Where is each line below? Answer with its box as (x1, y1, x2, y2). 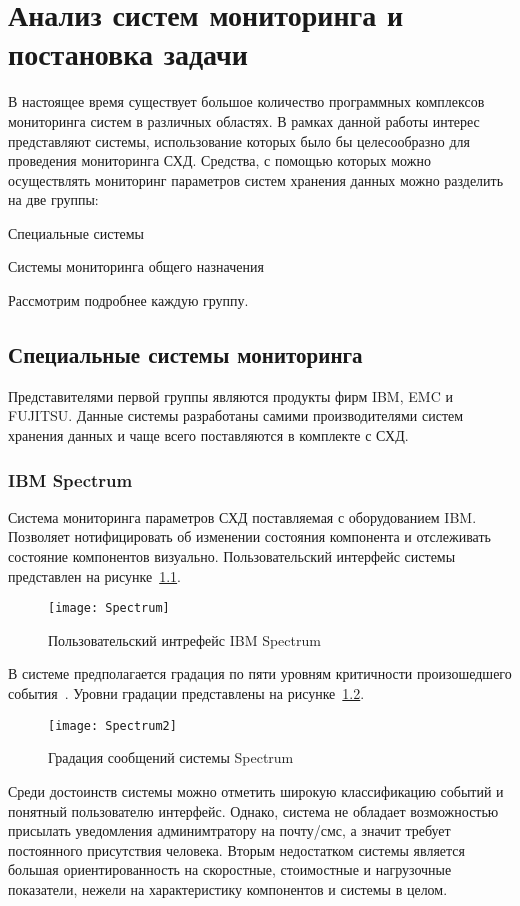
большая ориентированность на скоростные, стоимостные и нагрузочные (8, 859, 452, 880)
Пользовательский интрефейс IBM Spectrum (48, 629, 321, 650)
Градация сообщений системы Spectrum (48, 747, 294, 768)
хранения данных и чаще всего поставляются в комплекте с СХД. (8, 425, 409, 446)
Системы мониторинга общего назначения (8, 256, 264, 277)
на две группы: (8, 189, 99, 210)
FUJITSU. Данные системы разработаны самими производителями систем (8, 405, 464, 426)
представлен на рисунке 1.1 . (8, 565, 182, 586)
